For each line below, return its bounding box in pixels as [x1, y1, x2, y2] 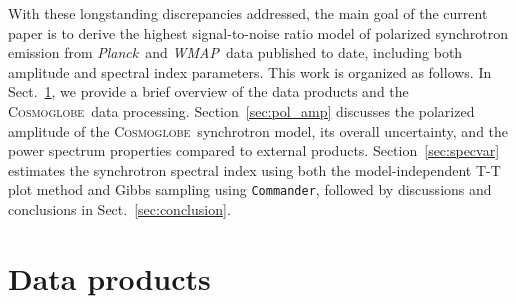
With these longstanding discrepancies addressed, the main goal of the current [8, 3, 488, 23]
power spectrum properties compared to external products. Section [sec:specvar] [8, 140, 500, 161]
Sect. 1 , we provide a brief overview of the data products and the [8, 81, 409, 102]
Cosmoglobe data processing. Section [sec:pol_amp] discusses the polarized [8, 100, 475, 121]
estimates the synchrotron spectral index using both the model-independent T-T [8, 159, 501, 180]
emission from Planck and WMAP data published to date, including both [8, 42, 463, 63]
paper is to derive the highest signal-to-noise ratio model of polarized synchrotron [8, 22, 508, 43]
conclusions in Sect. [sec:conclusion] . [8, 199, 231, 219]
